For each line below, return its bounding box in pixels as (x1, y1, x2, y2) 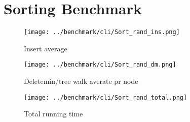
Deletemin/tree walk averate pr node (24, 76, 138, 86)
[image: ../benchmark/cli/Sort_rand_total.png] (24, 94, 187, 101)
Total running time (24, 108, 83, 119)
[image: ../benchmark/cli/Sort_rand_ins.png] (24, 28, 180, 36)
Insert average (24, 43, 67, 53)
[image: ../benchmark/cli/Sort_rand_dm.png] (24, 61, 176, 69)
